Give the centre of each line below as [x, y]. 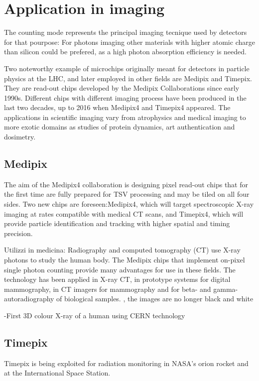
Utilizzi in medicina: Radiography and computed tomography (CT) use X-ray [122, 250]
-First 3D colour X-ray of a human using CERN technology [95, 315]
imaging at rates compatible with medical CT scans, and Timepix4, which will [124, 213]
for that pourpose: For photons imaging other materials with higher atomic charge [129, 42]
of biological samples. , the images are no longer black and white [155, 299]
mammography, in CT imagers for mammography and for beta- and [108, 289]
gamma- [226, 289]
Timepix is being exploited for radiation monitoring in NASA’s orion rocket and [126, 363]
